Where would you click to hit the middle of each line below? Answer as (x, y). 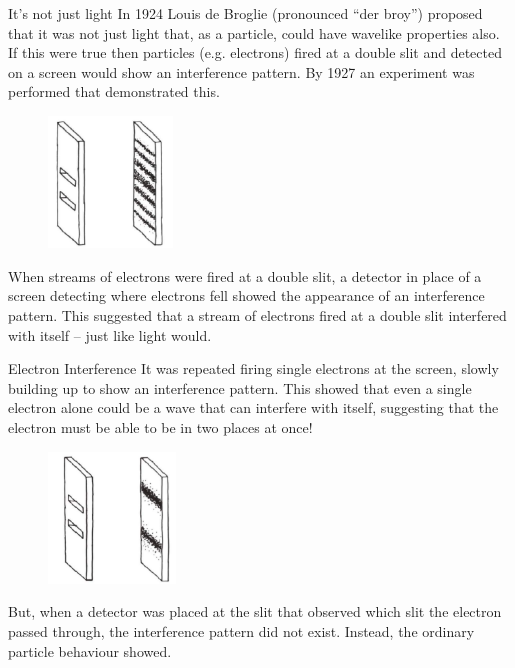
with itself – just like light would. (110, 334)
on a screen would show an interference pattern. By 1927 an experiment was (241, 71)
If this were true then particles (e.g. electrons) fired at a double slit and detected (255, 52)
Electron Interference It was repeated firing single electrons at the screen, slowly (253, 368)
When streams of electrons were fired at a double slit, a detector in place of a (245, 275)
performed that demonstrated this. (114, 91)
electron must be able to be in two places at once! (160, 427)
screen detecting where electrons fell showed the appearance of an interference (246, 295)
